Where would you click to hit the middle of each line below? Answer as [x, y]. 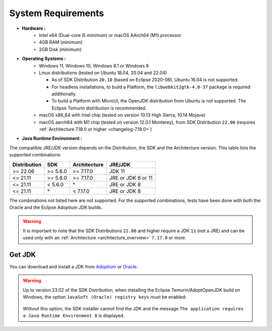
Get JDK [23, 255]
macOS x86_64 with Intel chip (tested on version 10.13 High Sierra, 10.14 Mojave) [122, 115]
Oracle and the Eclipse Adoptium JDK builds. [56, 207]
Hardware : [34, 28]
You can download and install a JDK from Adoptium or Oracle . [74, 267]
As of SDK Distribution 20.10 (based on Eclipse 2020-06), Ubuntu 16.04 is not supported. [145, 80]
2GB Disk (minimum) [60, 49]
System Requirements [57, 13]
